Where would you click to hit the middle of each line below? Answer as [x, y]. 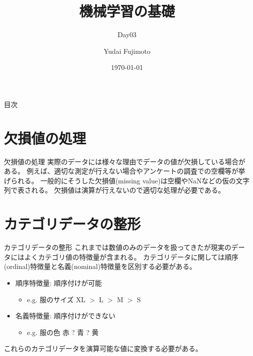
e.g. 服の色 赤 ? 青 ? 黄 [63, 332]
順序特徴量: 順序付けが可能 [59, 282]
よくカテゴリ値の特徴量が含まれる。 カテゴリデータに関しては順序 [131, 256]
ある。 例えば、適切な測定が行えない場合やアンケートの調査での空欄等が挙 [125, 171]
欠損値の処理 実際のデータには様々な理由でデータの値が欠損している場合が [125, 161]
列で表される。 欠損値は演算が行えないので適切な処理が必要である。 [115, 190]
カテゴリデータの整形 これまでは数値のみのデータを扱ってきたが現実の [118, 247]
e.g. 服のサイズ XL [56, 299]
